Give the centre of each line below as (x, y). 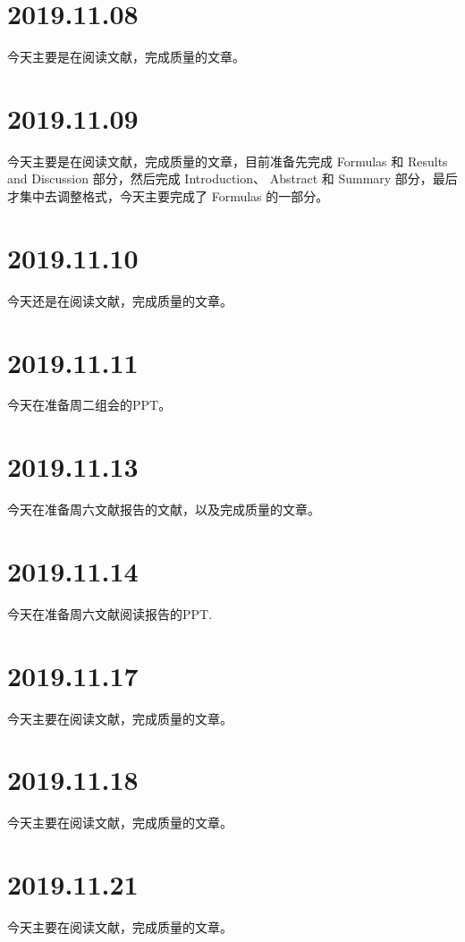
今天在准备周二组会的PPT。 (89, 405)
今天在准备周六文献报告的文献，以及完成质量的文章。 (164, 509)
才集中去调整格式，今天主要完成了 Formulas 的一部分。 (168, 196)
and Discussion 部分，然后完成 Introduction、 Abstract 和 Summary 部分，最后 (232, 178)
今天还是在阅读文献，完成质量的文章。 (120, 300)
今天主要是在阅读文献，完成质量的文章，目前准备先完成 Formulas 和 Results (228, 161)
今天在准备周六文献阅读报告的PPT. (110, 613)
